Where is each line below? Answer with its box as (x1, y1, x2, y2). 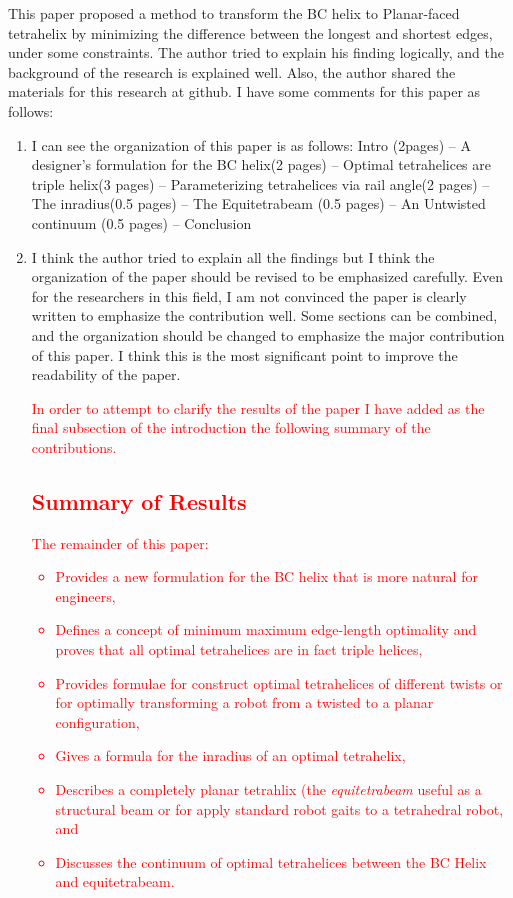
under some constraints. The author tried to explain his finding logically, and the (8, 42, 504, 63)
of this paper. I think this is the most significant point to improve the (31, 344, 458, 365)
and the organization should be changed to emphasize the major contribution (31, 324, 505, 345)
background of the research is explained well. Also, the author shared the (8, 61, 456, 82)
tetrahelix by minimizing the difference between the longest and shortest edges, (8, 22, 493, 43)
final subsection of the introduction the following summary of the (31, 417, 431, 438)
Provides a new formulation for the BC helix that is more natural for (55, 566, 478, 587)
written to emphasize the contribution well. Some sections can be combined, (31, 305, 498, 326)
